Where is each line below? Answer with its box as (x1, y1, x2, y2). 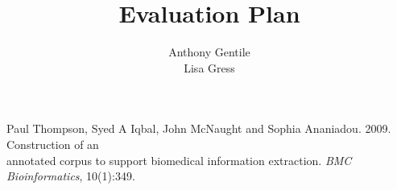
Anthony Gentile (168, 43, 250, 60)
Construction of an (6, 135, 99, 152)
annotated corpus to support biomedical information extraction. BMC (6, 151, 352, 168)
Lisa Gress (184, 59, 235, 76)
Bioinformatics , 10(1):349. (6, 167, 135, 184)
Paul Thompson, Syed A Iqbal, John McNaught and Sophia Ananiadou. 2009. (6, 120, 391, 137)
